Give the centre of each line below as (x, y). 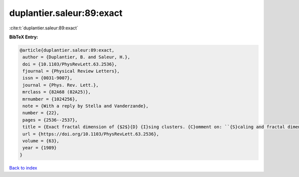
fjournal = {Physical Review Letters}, (71, 71)
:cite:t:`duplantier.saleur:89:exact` (44, 28)
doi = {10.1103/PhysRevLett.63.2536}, (70, 64)
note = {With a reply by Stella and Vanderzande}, (86, 106)
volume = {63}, (41, 141)
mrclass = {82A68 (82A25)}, (57, 92)
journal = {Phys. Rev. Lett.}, (61, 85)
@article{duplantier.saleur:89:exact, (67, 50)
